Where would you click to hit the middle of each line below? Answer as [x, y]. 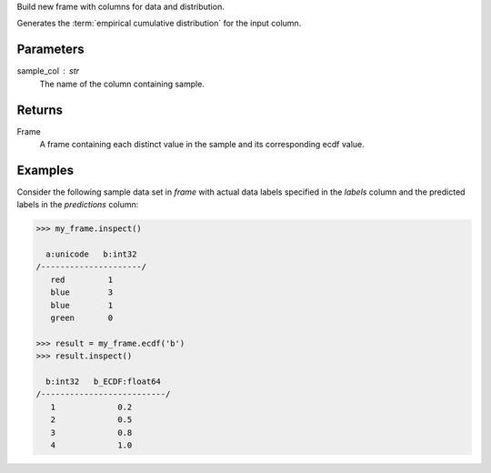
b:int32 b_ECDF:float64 [103, 381]
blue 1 [82, 305]
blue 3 [82, 292]
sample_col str [48, 71]
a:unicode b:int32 [91, 254]
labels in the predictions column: [78, 205]
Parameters [50, 50]
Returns [40, 110]
